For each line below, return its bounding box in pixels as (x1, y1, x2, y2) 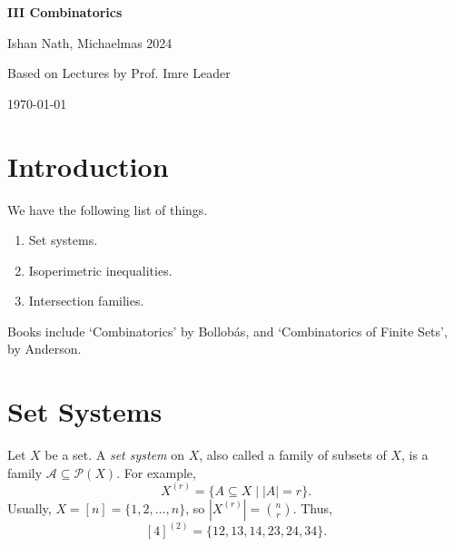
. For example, (116, 463, 196, 482)
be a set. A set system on (44, 445, 185, 464)
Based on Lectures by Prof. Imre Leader (7, 63, 231, 83)
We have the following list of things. (7, 200, 208, 219)
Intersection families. (28, 291, 144, 310)
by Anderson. (7, 339, 82, 358)
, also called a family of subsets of (199, 445, 387, 464)
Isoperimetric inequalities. (28, 260, 173, 279)
